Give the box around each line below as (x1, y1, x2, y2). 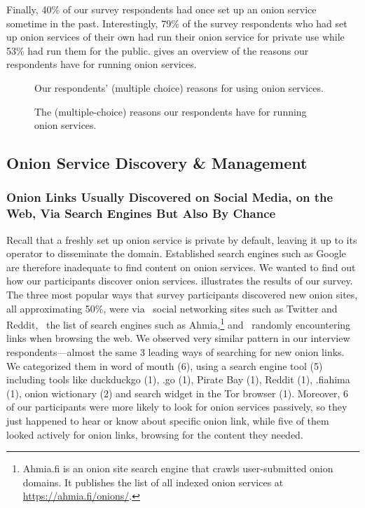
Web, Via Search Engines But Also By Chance (6, 205, 276, 222)
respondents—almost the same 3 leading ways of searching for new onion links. (6, 345, 345, 359)
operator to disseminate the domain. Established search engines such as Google (6, 246, 346, 261)
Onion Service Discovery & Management (6, 152, 308, 174)
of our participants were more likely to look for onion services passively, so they (6, 399, 347, 414)
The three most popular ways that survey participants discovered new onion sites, (6, 287, 358, 302)
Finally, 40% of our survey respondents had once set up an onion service (6, 2, 317, 16)
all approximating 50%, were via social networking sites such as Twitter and (6, 301, 338, 315)
